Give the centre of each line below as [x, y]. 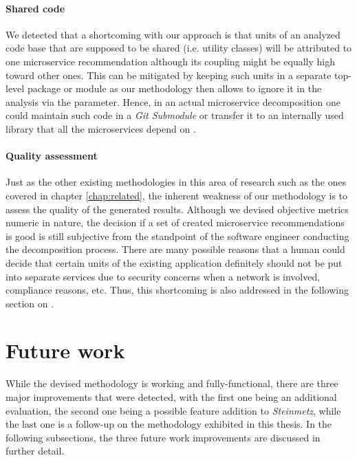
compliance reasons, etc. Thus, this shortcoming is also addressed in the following [177, 290]
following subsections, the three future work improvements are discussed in [163, 437]
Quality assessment [52, 156]
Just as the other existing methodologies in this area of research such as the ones [176, 182]
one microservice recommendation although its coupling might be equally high [171, 61]
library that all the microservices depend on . [101, 128]
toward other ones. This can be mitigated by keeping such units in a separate [169, 75]
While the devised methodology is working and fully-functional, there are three [172, 383]
